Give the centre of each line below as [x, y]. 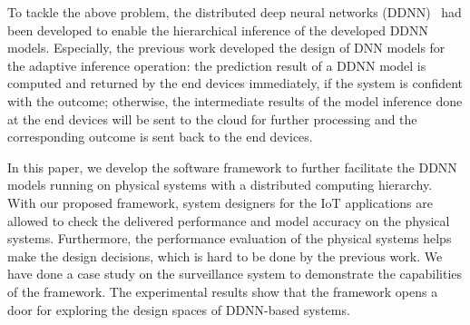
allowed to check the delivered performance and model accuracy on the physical [229, 220]
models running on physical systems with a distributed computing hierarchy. [220, 185]
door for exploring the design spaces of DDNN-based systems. [179, 309]
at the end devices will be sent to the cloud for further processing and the [212, 118]
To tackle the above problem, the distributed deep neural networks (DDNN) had [235, 12]
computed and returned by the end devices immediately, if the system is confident [235, 83]
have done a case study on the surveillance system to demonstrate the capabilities [235, 274]
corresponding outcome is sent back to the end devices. [160, 137]
